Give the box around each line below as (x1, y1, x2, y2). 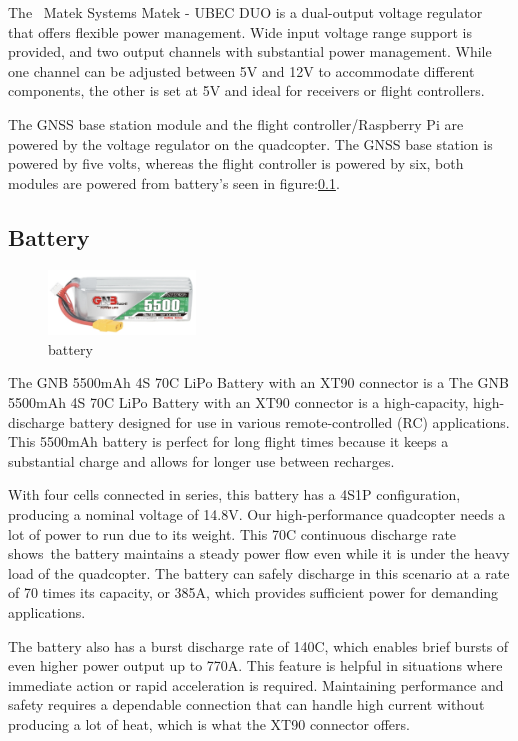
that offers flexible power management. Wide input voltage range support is (8, 21, 472, 42)
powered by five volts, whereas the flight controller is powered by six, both (8, 153, 464, 174)
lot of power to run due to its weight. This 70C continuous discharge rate (8, 523, 457, 544)
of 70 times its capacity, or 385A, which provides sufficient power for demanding (8, 582, 499, 603)
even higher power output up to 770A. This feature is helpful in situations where (8, 655, 503, 676)
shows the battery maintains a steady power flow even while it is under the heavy (8, 543, 510, 564)
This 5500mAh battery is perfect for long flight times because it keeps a (8, 431, 449, 452)
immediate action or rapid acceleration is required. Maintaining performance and (8, 674, 504, 695)
